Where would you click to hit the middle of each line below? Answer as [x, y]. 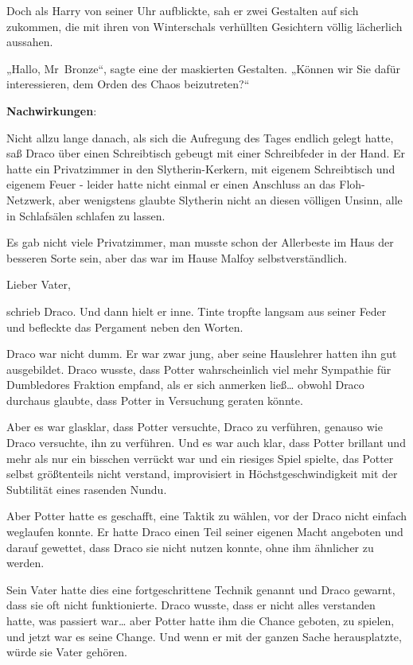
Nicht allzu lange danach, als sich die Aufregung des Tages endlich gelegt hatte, [200, 137]
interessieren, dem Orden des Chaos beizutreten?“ [128, 84]
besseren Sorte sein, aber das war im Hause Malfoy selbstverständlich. [177, 257]
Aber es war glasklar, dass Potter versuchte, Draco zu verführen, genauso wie [195, 427]
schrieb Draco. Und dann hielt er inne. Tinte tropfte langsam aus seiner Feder [197, 311]
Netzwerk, [31, 199]
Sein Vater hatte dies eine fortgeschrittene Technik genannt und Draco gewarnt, [201, 589]
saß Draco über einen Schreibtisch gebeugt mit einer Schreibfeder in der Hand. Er [206, 153]
